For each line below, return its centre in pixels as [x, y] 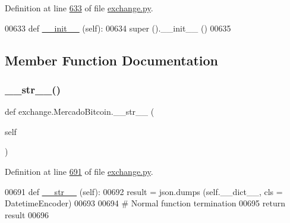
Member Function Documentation [112, 60]
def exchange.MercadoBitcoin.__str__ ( [80, 111]
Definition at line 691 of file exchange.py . [79, 171]
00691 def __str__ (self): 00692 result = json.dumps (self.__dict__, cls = [144, 191]
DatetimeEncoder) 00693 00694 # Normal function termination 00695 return [145, 203]
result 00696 [27, 214]
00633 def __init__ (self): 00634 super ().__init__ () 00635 [118, 28]
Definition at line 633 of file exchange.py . [79, 8]
